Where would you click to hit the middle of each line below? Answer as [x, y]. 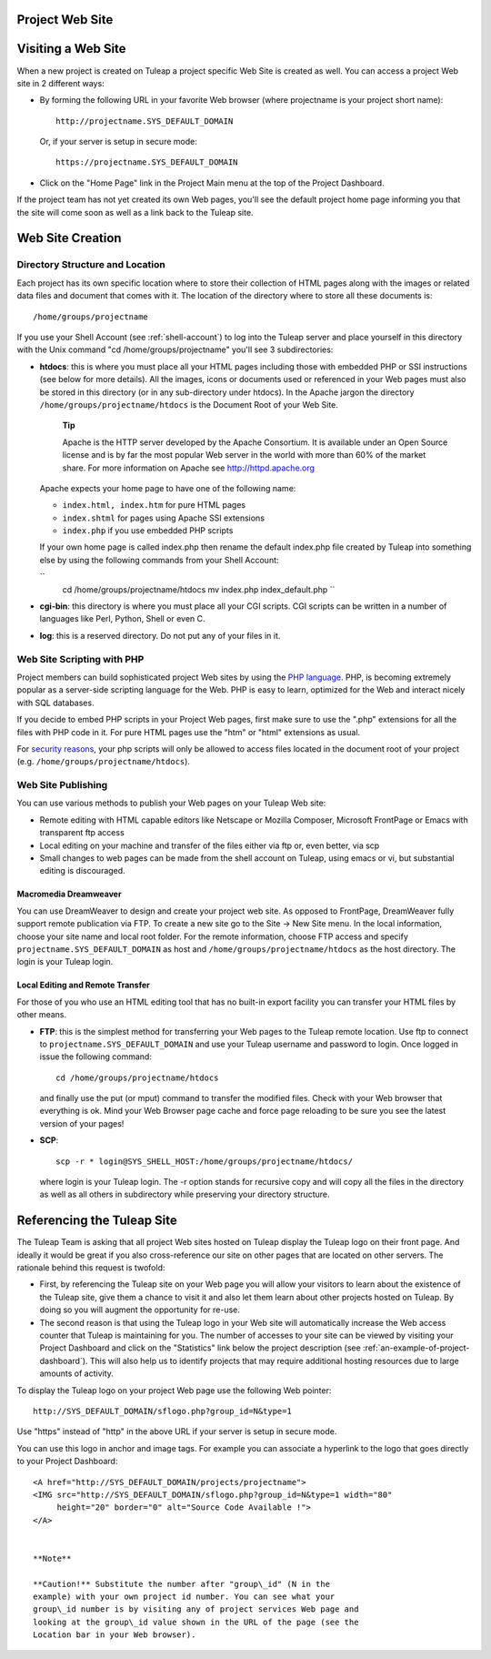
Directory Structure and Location [91, 265]
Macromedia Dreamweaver [69, 894]
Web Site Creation [69, 238]
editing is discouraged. [83, 871]
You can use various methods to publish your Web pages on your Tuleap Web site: [171, 803]
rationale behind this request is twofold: [91, 1268]
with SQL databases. [55, 703]
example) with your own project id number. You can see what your [184, 1597]
